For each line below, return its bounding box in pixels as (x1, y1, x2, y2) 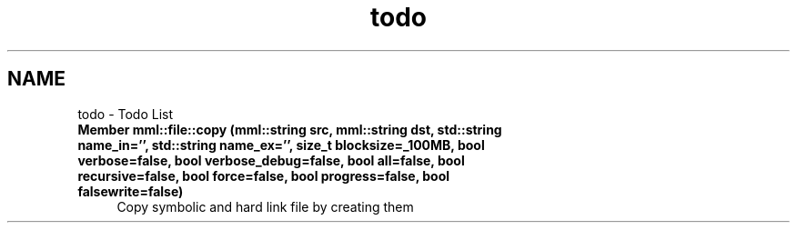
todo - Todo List (77, 105, 174, 122)
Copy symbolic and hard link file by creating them (116, 198, 414, 215)
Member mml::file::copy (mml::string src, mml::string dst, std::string (77, 121, 502, 137)
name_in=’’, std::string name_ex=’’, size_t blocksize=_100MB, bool (77, 136, 485, 153)
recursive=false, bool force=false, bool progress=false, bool (77, 167, 450, 184)
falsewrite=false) (77, 183, 184, 199)
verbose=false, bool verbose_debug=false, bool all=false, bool (77, 152, 465, 168)
